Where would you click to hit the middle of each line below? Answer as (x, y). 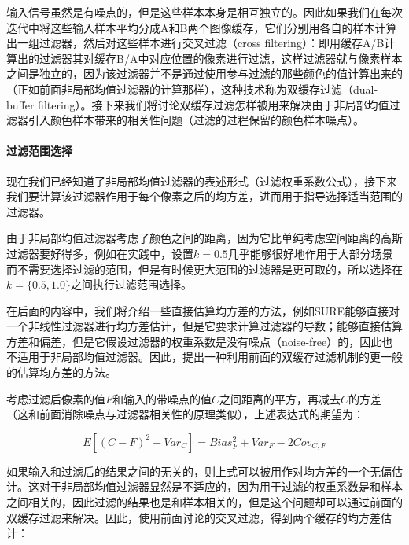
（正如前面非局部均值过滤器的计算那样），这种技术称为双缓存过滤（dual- (192, 88)
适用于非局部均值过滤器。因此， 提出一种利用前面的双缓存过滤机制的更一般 (210, 357)
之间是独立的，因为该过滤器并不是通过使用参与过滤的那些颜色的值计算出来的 (204, 74)
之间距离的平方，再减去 (280, 398)
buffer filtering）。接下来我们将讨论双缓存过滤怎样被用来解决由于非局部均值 (198, 104)
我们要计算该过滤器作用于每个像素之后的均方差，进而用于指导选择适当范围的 (204, 196)
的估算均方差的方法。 (61, 372)
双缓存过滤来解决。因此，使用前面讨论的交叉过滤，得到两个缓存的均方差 (193, 517)
